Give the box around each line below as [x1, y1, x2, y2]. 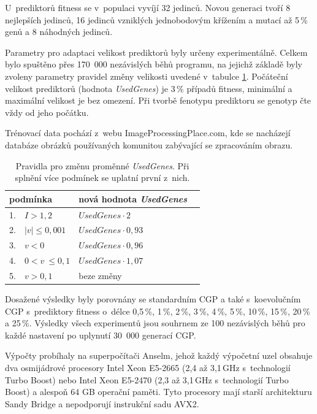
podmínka [9, 192, 52, 205]
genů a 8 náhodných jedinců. [5, 25, 113, 38]
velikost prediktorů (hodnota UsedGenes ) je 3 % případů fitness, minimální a [5, 82, 292, 94]
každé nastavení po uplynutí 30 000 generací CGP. [5, 328, 196, 341]
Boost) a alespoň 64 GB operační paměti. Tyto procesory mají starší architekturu [5, 385, 312, 398]
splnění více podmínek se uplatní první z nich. [15, 171, 190, 184]
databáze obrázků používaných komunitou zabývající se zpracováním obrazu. [5, 138, 293, 151]
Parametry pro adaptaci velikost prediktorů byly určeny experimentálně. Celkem [5, 45, 308, 58]
